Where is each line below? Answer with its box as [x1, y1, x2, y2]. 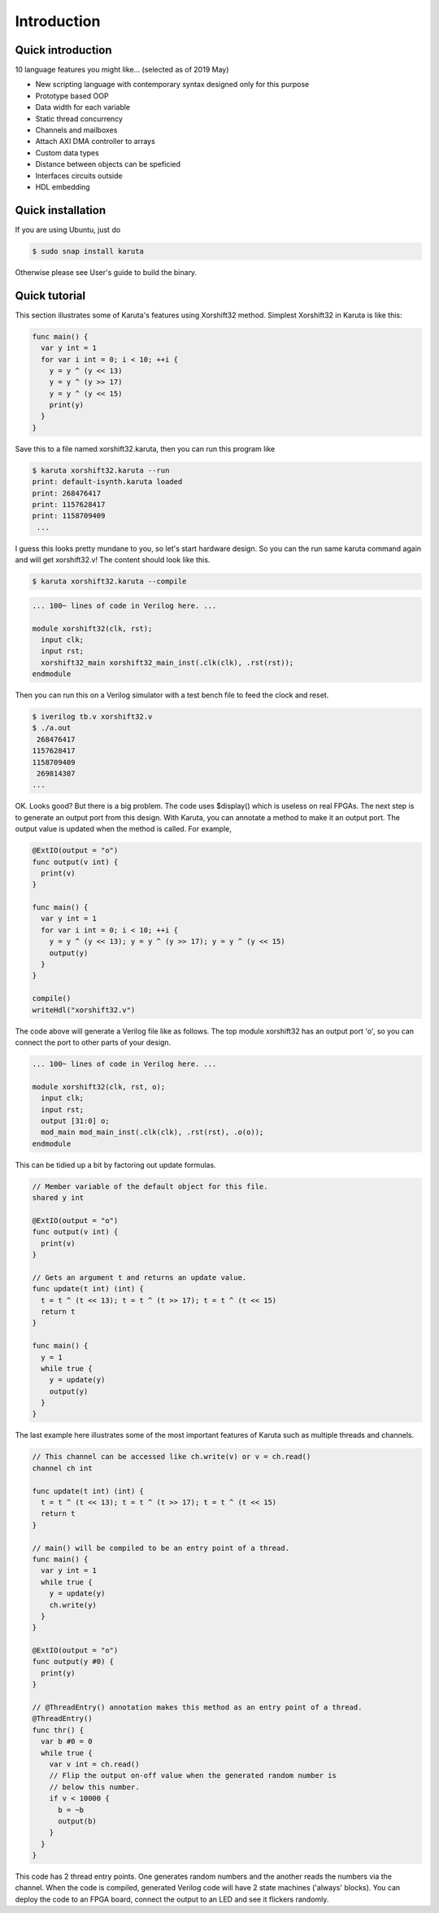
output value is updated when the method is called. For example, [15, 824, 232, 834]
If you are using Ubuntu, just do [15, 225, 121, 234]
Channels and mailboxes [35, 125, 118, 135]
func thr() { [32, 1725, 85, 1735]
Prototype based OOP [35, 90, 109, 101]
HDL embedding [35, 181, 90, 191]
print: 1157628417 [32, 500, 106, 509]
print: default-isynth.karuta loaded [32, 477, 183, 487]
